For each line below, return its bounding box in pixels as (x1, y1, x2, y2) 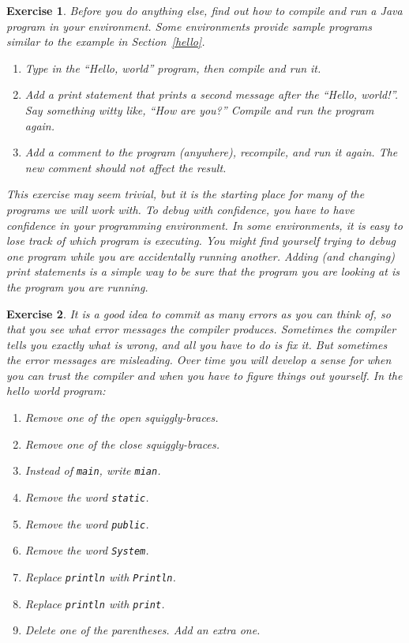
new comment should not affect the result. (24, 159, 227, 175)
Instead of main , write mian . (24, 462, 161, 479)
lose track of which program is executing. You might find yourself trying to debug (6, 232, 396, 249)
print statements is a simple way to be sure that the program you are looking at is (6, 263, 400, 280)
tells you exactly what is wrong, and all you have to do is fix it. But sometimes (6, 336, 388, 352)
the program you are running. (6, 278, 148, 295)
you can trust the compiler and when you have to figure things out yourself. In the (6, 367, 403, 383)
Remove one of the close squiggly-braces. (24, 435, 220, 452)
